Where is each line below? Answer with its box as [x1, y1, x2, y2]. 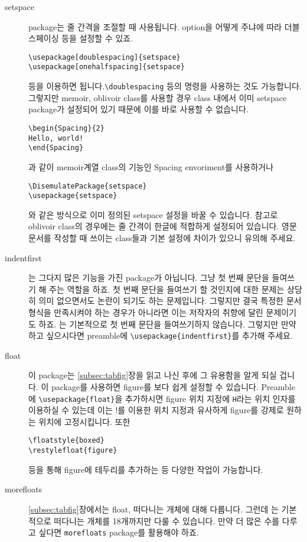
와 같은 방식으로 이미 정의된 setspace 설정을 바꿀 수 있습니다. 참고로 [28, 208, 278, 220]
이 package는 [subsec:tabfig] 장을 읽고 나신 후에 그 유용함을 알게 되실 [28, 369, 277, 381]
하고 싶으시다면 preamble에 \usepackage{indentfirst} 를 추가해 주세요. [28, 329, 293, 342]
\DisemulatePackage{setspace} [28, 181, 147, 190]
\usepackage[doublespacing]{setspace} [28, 53, 181, 61]
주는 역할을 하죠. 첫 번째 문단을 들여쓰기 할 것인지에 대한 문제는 [49, 283, 285, 295]
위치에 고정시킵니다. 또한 [38, 415, 130, 427]
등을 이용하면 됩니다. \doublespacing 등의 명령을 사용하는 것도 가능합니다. [28, 80, 302, 92]
